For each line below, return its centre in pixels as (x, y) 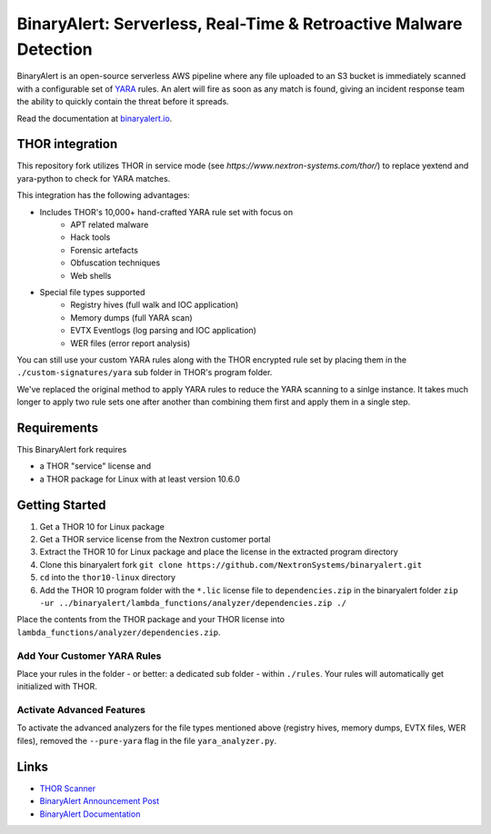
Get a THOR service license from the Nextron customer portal (155, 540)
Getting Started (61, 505)
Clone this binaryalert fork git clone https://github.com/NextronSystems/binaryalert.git (231, 564)
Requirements (58, 427)
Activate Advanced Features (81, 710)
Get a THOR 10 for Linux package (102, 526)
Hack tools (90, 237)
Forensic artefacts (104, 250)
